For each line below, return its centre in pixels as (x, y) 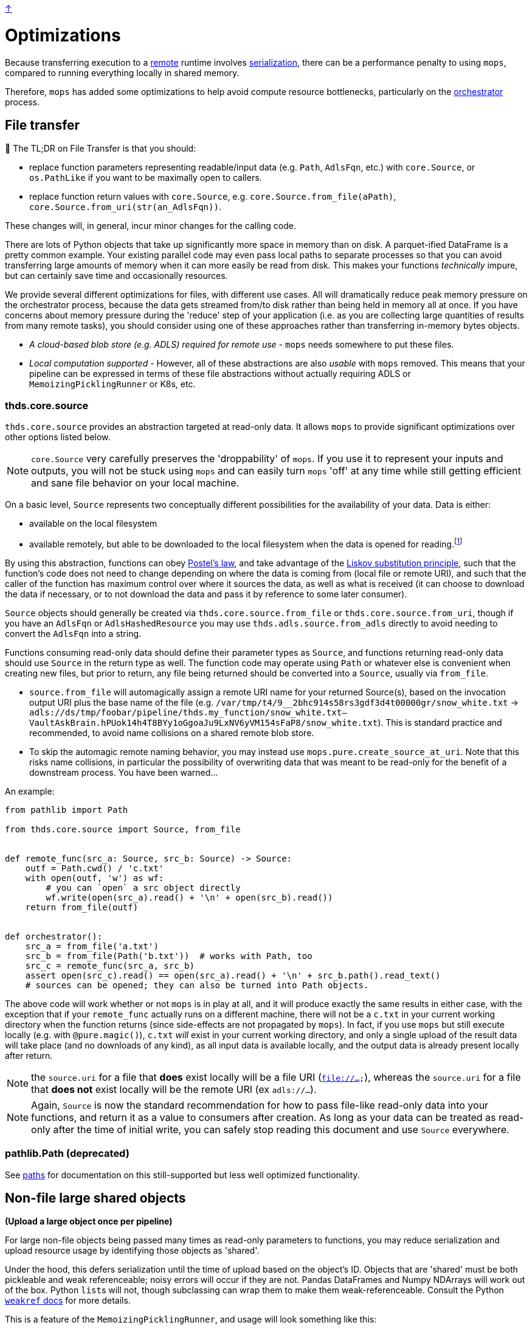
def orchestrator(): (54, 936)
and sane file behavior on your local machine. (135, 483)
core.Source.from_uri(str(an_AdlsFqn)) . (125, 207)
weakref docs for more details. (68, 1301)
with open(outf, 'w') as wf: (95, 878)
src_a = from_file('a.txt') (92, 946)
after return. (29, 1055)
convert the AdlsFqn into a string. (73, 633)
